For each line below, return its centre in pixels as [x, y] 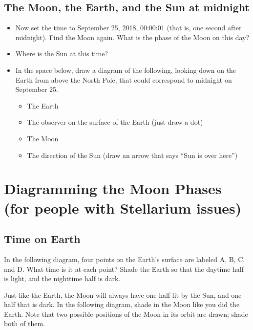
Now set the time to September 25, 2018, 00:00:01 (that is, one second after [128, 28]
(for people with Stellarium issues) [123, 208]
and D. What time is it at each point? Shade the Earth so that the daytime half [124, 269]
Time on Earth [42, 239]
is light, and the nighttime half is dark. [62, 278]
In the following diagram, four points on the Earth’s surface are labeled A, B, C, [125, 259]
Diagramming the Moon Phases [113, 188]
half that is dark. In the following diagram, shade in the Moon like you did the [122, 304]
